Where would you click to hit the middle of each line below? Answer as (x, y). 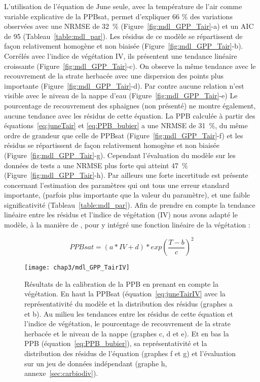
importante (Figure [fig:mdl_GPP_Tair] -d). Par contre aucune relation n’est (124, 85)
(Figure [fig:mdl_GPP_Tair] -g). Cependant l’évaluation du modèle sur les (120, 155)
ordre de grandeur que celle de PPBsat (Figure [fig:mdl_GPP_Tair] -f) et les (124, 135)
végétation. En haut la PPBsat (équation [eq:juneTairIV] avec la (125, 294)
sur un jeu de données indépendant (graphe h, (96, 363)
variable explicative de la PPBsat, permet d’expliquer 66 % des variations (118, 16)
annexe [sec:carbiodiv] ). (61, 373)
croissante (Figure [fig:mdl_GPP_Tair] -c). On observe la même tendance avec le (130, 66)
